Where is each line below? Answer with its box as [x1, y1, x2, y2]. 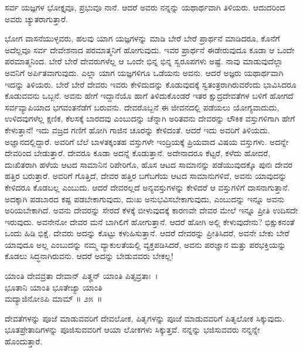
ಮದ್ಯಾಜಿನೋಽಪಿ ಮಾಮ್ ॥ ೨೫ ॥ [5, 292, 103, 305]
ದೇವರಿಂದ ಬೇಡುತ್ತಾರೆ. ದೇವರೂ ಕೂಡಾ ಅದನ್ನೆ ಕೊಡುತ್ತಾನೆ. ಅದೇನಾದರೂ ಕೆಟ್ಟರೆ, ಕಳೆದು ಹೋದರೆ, [5, 147, 271, 159]
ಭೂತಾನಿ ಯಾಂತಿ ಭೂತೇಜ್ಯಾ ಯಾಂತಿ [5, 281, 103, 293]
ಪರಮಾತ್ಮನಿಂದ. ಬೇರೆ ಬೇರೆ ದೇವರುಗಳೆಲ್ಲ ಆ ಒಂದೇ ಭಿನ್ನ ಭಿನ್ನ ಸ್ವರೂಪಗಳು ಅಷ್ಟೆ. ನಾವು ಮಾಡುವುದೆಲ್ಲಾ [5, 55, 283, 67]
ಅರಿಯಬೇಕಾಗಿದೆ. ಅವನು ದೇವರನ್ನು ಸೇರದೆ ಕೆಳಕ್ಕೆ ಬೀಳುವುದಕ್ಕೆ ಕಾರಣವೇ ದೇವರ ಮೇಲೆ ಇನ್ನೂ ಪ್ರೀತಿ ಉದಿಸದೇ [5, 204, 298, 216]
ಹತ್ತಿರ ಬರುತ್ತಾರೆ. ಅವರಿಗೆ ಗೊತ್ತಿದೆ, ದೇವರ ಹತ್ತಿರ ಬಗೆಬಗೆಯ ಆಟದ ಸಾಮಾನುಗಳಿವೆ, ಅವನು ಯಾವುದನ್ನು [5, 170, 287, 182]
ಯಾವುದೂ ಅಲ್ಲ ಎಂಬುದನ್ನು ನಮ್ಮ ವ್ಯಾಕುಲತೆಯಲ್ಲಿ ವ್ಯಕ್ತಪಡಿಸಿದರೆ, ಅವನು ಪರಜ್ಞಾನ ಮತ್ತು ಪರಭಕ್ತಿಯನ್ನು [5, 238, 286, 250]
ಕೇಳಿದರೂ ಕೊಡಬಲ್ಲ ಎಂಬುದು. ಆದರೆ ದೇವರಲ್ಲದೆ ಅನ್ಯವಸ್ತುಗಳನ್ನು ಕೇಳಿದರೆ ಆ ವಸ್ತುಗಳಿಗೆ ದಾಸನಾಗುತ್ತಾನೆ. [5, 181, 290, 193]
